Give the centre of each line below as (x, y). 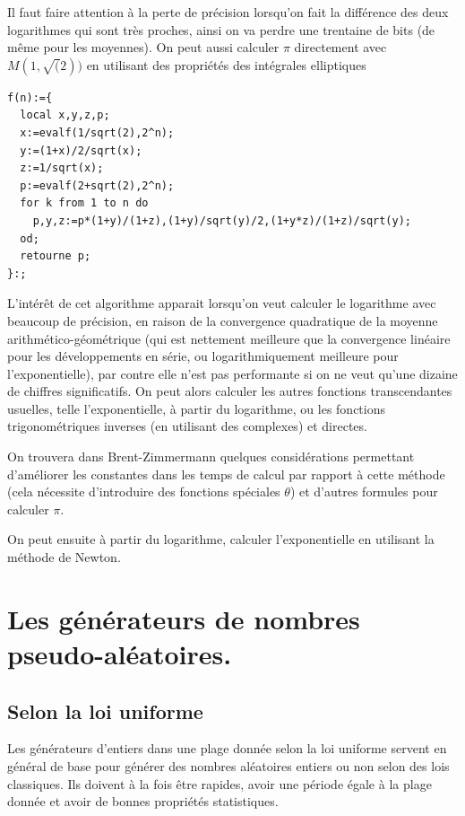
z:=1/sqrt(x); (62, 168)
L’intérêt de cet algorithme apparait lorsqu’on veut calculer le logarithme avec (222, 303)
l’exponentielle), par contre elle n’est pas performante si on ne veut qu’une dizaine (232, 373)
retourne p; (56, 256)
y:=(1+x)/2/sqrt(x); (81, 150)
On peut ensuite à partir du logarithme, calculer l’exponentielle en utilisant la (221, 539)
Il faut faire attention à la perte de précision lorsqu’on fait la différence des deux (228, 12)
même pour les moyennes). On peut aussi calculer (143, 47)
